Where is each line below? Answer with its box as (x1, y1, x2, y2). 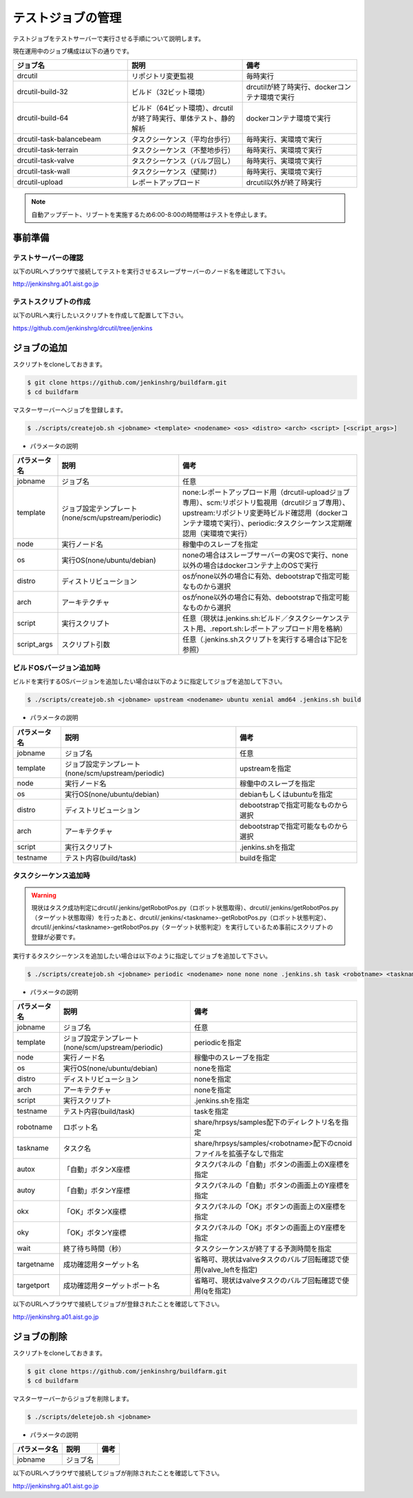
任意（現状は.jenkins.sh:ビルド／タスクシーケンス (182, 613, 343, 623)
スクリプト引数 (61, 640, 110, 650)
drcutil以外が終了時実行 (246, 178, 322, 187)
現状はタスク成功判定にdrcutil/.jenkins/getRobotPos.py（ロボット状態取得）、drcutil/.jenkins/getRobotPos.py (31, 904, 339, 912)
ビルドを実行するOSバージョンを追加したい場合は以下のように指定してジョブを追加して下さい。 (12, 677, 286, 686)
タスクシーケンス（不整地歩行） (131, 145, 235, 155)
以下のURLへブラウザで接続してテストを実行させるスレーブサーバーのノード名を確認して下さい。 (12, 267, 289, 275)
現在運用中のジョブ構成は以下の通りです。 (12, 47, 134, 55)
